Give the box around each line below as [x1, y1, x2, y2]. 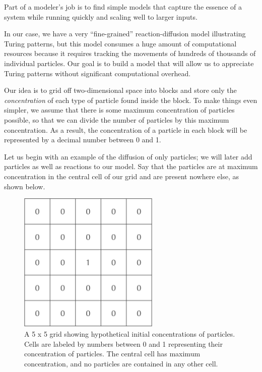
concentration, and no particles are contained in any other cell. [24, 358, 218, 368]
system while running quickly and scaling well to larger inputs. [4, 11, 198, 22]
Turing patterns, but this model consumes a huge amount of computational [4, 38, 237, 48]
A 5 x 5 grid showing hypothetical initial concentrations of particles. [24, 329, 235, 339]
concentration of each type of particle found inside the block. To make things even [4, 94, 257, 105]
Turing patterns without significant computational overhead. [4, 68, 191, 78]
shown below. [4, 181, 45, 191]
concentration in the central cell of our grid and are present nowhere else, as [4, 171, 239, 181]
